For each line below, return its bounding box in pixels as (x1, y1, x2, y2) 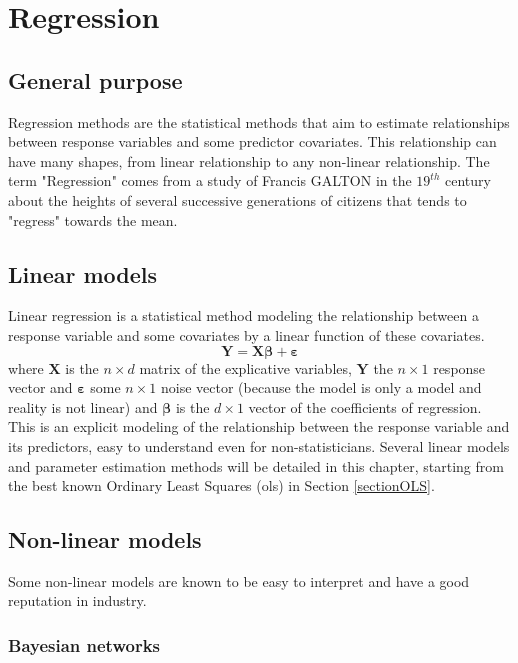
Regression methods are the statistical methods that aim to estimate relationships (8, 111, 510, 132)
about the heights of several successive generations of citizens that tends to (8, 189, 467, 210)
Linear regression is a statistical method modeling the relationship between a (8, 305, 479, 326)
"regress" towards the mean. (8, 209, 178, 230)
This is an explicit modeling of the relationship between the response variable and (8, 416, 510, 437)
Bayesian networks (8, 633, 160, 657)
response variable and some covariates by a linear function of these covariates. (8, 324, 485, 345)
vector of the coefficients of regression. (248, 396, 482, 417)
